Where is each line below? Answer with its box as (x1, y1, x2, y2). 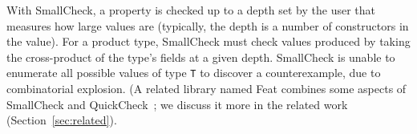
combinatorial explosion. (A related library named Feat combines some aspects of (6, 80, 407, 97)
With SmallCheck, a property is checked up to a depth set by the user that (6, 2, 375, 18)
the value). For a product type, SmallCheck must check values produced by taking (6, 33, 411, 50)
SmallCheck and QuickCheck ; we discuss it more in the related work (6, 95, 348, 112)
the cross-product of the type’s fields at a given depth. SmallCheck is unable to (6, 48, 395, 65)
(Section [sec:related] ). (6, 112, 117, 128)
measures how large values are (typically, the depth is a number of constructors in (6, 17, 409, 34)
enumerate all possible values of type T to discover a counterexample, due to (6, 64, 381, 81)
